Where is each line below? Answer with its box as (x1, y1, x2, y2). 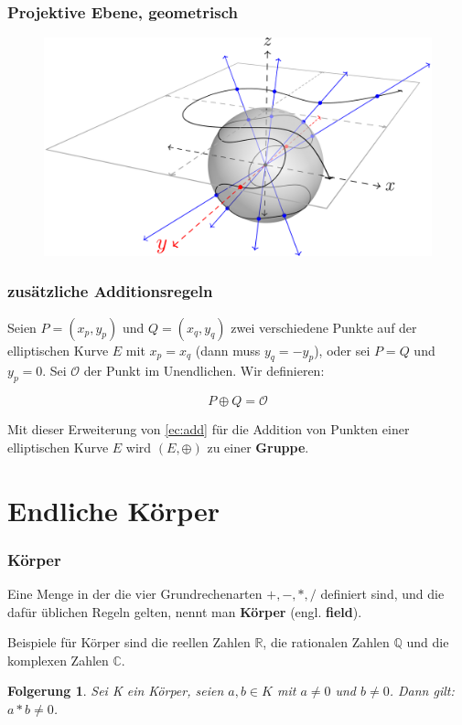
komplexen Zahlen (7, 650, 109, 669)
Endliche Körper (7, 491, 220, 528)
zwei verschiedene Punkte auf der (231, 317, 417, 336)
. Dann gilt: (389, 681, 455, 700)
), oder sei (314, 340, 371, 359)
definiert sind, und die (320, 583, 445, 602)
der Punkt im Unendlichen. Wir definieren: (83, 361, 325, 380)
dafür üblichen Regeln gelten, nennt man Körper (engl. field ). (7, 602, 362, 621)
